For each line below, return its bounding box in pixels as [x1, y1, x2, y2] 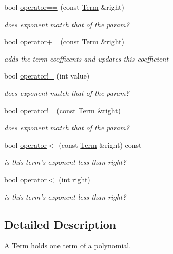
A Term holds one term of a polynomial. [4, 240, 131, 251]
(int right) [59, 173, 90, 184]
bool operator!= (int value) [4, 70, 90, 81]
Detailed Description [4, 216, 117, 232]
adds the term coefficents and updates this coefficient [4, 53, 169, 64]
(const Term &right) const [59, 139, 142, 150]
